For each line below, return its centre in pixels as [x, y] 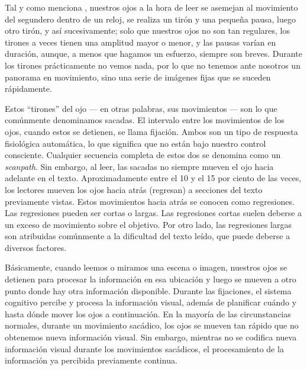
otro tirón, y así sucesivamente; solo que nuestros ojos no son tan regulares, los [147, 30]
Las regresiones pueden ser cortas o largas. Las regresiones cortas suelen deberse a [153, 213]
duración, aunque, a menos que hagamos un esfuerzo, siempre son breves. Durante [153, 54]
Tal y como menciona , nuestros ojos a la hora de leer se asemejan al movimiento [151, 7]
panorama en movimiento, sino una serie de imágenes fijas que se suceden [138, 77]
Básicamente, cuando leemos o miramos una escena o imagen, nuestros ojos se [146, 267]
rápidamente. [28, 89]
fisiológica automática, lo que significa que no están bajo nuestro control [135, 143]
